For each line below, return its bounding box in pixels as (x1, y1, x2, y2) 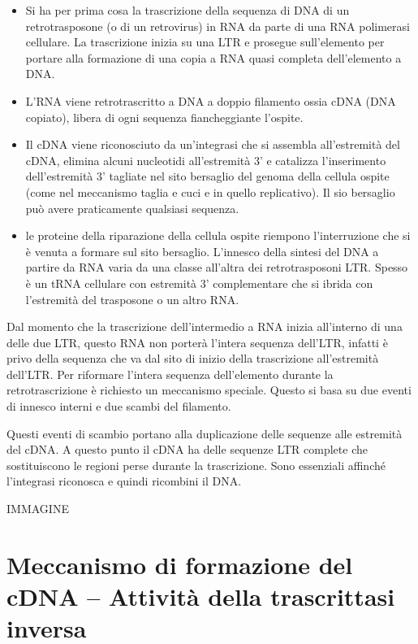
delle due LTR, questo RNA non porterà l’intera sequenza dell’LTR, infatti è (6, 333, 388, 350)
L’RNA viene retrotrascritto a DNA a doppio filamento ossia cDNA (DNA (25, 92, 396, 109)
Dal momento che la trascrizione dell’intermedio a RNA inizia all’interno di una (6, 318, 403, 335)
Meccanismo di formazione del (6, 547, 353, 581)
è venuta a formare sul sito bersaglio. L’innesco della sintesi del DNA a (25, 242, 379, 259)
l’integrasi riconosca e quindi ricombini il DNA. (6, 472, 242, 490)
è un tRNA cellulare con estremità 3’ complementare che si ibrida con (25, 274, 373, 291)
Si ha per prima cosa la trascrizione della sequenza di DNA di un (25, 2, 350, 18)
